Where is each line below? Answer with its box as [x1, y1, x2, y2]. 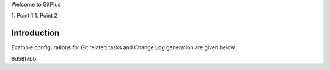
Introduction [11, 28, 60, 38]
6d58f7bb [11, 55, 37, 62]
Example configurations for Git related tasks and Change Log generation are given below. [11, 44, 237, 51]
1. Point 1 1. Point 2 [11, 12, 58, 19]
